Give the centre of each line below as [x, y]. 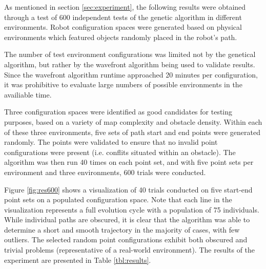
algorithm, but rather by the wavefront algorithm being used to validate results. [130, 64]
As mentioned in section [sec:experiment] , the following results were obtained [125, 7]
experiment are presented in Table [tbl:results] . [78, 260]
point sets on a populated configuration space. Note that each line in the [118, 199]
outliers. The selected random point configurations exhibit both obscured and [126, 239]
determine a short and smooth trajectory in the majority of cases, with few [122, 229]
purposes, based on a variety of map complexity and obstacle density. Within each [133, 121]
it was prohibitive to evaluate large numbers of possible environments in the [123, 84]
